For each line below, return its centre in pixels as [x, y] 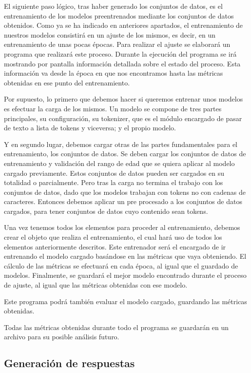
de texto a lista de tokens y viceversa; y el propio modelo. [90, 128]
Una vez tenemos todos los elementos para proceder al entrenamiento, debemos [122, 227]
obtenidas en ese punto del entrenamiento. [67, 82]
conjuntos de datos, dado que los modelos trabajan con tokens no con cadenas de [125, 192]
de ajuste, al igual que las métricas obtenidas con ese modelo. [96, 285]
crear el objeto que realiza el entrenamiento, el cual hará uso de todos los [113, 237]
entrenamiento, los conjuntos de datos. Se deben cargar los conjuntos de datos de [125, 154]
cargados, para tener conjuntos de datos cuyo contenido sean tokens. [106, 211]
